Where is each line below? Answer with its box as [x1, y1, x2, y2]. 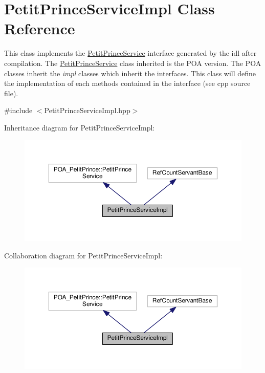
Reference [4, 18, 75, 39]
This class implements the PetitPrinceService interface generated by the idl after [4, 48, 257, 58]
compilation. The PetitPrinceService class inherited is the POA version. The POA [4, 57, 261, 68]
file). [4, 87, 18, 98]
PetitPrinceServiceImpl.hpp [44, 105, 130, 116]
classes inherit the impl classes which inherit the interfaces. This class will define [4, 68, 256, 78]
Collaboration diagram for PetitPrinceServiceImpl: [4, 250, 163, 260]
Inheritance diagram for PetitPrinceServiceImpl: [4, 122, 155, 133]
